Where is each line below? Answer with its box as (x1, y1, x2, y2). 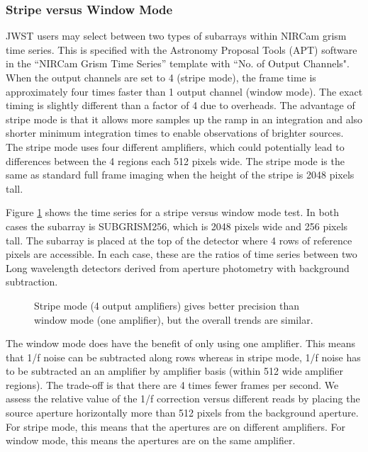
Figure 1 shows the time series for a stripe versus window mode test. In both (6, 205, 339, 220)
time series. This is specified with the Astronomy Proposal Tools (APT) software (6, 42, 357, 57)
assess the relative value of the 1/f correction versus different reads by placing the (6, 391, 360, 406)
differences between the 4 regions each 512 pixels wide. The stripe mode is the (6, 153, 345, 168)
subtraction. (6, 274, 58, 289)
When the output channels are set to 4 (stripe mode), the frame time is (6, 70, 316, 84)
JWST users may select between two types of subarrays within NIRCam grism (6, 28, 347, 43)
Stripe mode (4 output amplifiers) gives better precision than (34, 298, 300, 312)
